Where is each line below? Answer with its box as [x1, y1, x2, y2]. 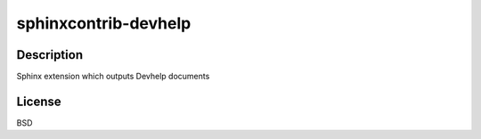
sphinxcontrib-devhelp [16, 13, 192, 33]
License [16, 94, 61, 109]
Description [16, 47, 84, 62]
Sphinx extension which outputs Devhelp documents [16, 71, 210, 82]
